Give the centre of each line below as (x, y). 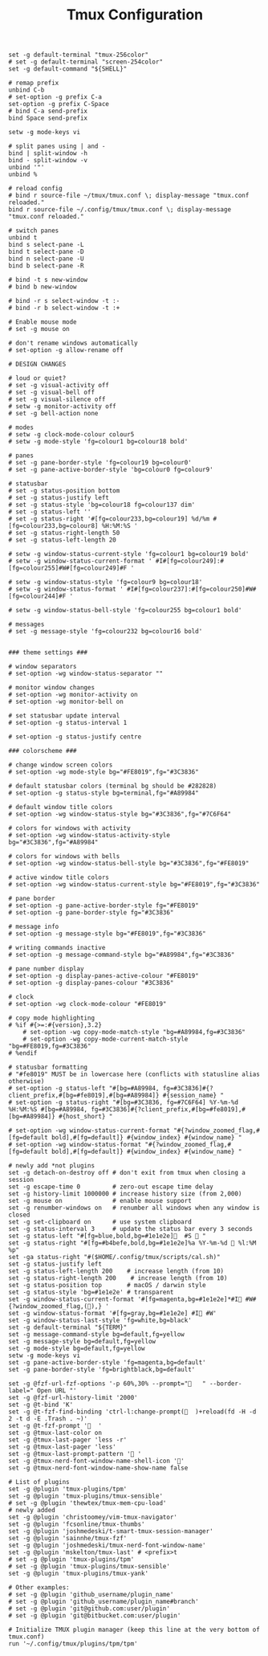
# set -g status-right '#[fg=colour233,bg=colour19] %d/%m (109, 519)
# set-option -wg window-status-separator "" (85, 674)
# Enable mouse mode (43, 322)
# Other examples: (39, 1588)
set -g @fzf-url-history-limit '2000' (73, 1398)
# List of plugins (39, 1482)
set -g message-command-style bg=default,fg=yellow (96, 1335)
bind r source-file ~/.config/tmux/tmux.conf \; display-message (120, 210)
